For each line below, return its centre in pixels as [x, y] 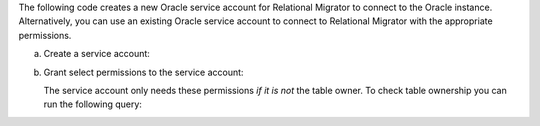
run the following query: [92, 104]
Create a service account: [96, 54]
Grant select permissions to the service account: [143, 72]
